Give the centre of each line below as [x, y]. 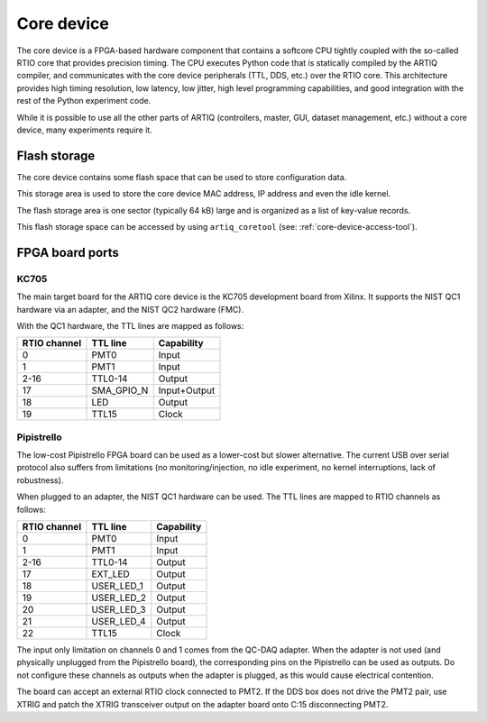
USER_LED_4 [119, 621]
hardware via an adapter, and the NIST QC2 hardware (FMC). [130, 309]
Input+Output [187, 390]
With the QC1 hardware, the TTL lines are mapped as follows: [130, 325]
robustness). [40, 480]
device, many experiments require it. [84, 130]
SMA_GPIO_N [120, 390]
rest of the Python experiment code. [84, 101]
